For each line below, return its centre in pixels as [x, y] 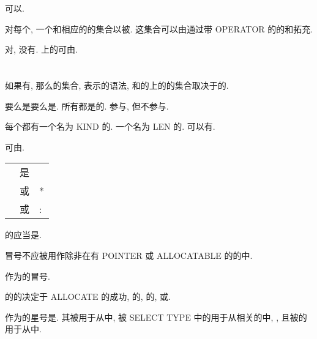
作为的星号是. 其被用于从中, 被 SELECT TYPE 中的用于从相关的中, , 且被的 [156, 317]
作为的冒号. [28, 276]
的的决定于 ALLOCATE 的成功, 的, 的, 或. [88, 296]
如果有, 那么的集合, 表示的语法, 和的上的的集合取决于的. [117, 85]
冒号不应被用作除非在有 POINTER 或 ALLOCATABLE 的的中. [129, 255]
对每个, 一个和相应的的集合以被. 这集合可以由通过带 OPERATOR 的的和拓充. [159, 28]
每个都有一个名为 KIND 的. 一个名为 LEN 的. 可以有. [110, 126]
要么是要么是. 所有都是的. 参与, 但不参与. [87, 106]
